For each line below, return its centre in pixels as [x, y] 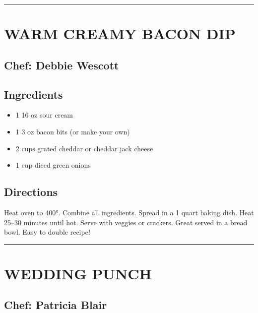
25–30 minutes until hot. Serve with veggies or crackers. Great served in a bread [126, 222]
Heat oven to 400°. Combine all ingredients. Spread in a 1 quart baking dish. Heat [129, 212]
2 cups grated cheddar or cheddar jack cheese [84, 148]
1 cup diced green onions [53, 165]
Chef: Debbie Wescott [62, 65]
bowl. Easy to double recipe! [47, 232]
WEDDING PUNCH [78, 273]
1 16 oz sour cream [44, 115]
